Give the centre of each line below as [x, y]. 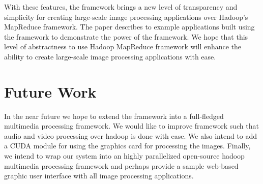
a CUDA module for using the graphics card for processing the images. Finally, [127, 146]
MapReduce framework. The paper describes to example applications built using [129, 27]
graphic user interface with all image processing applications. [99, 176]
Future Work [50, 91]
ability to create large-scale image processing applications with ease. [110, 56]
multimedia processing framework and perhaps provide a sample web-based [121, 165]
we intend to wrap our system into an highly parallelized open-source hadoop [124, 156]
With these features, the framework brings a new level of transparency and [121, 7]
